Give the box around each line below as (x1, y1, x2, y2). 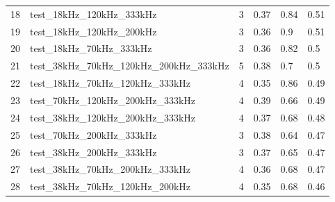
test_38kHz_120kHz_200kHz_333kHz (30, 110, 196, 124)
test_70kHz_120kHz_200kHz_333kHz (30, 92, 196, 107)
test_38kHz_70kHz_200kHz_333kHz (30, 162, 191, 176)
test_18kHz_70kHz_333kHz (30, 41, 152, 56)
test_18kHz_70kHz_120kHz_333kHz (30, 76, 191, 90)
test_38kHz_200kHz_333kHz (30, 144, 157, 159)
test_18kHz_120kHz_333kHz (30, 6, 157, 21)
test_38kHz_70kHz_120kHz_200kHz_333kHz (30, 58, 229, 73)
